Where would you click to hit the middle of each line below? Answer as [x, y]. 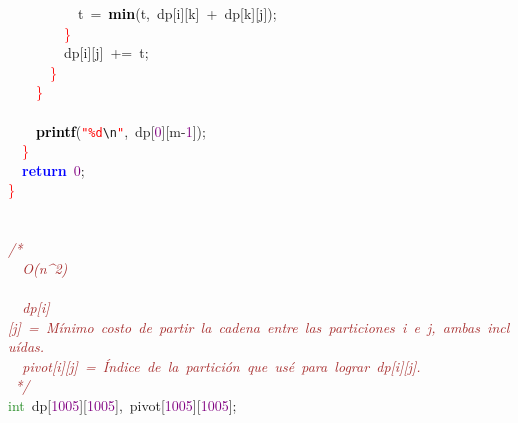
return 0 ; [53, 169]
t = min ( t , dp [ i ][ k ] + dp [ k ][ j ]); [177, 13]
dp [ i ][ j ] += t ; [106, 52]
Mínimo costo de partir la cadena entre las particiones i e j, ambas [262, 326]
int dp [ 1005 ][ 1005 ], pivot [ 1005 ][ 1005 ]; [122, 404]
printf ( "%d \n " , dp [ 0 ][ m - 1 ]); [121, 130]
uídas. [26, 346]
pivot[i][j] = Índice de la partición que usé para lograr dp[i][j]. [221, 365]
